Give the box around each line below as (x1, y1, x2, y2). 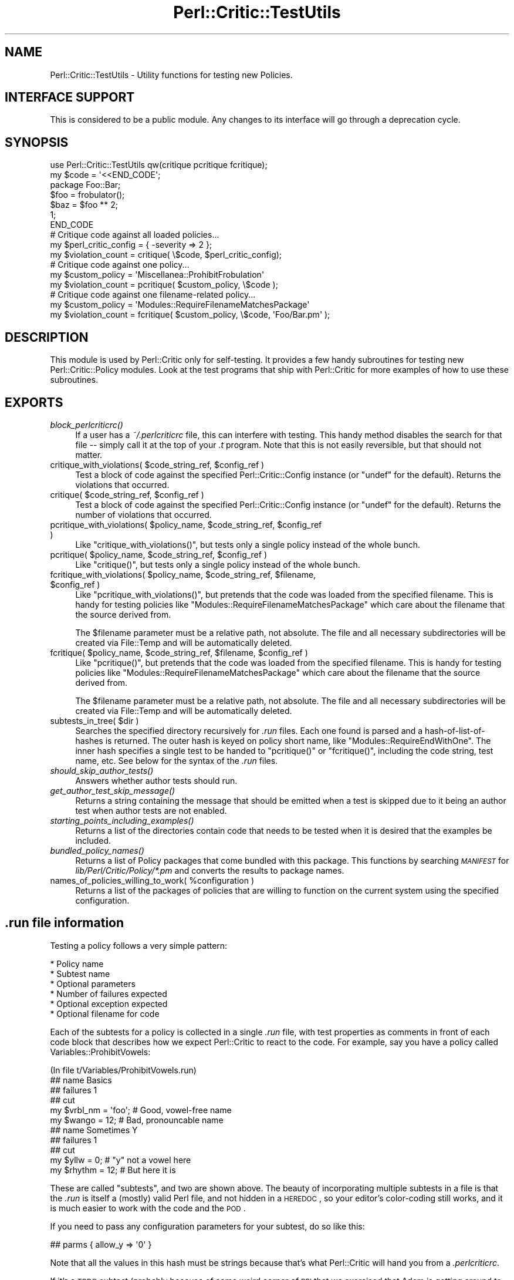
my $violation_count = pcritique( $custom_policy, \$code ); (50, 279, 278, 290)
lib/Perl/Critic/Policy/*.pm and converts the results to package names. (75, 865, 344, 875)
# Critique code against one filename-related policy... (50, 289, 256, 300)
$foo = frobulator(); (50, 190, 125, 200)
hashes (75, 735, 103, 746)
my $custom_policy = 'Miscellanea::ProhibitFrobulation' (50, 270, 265, 280)
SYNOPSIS (5, 134, 69, 150)
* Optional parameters (50, 978, 136, 989)
